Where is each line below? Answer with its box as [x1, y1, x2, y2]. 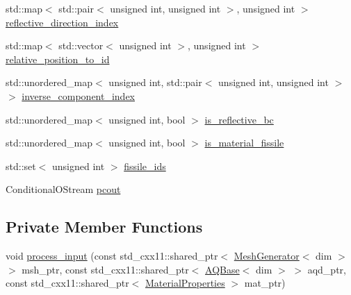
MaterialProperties [145, 276, 225, 290]
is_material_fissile [204, 135, 284, 150]
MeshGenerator [234, 248, 300, 263]
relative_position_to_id [6, 51, 110, 66]
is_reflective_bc [204, 112, 274, 126]
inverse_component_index [22, 88, 136, 103]
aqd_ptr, [307, 262, 346, 276]
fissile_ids [124, 158, 166, 173]
